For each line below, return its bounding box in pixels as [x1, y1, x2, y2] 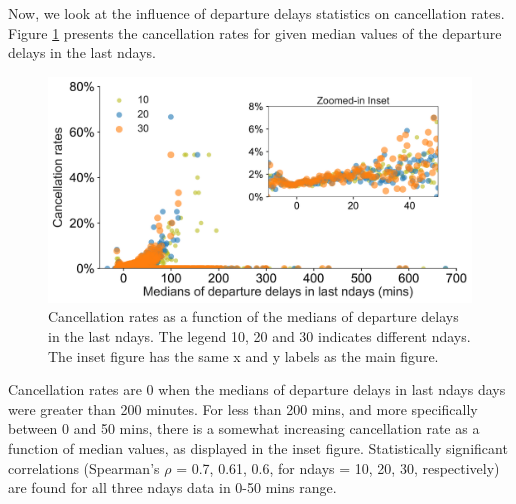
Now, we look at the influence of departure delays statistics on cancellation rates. [8, 3, 505, 23]
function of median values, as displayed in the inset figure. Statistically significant [8, 438, 508, 459]
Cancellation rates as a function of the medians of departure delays [48, 306, 459, 327]
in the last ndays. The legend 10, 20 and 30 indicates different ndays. [48, 326, 471, 347]
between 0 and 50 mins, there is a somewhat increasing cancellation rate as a [8, 418, 480, 439]
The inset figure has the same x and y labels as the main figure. [48, 345, 439, 366]
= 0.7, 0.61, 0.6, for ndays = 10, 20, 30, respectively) [176, 457, 500, 478]
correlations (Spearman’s [8, 457, 160, 478]
